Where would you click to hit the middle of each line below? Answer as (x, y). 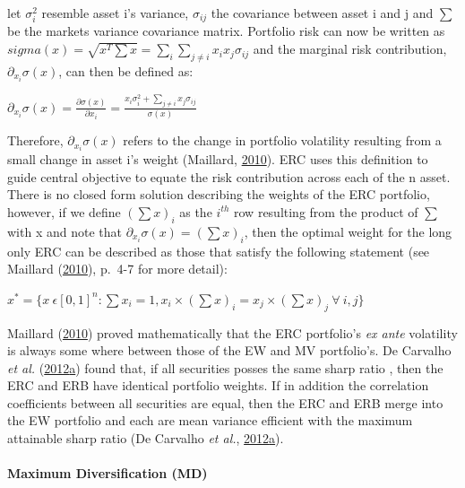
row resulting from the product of (326, 211)
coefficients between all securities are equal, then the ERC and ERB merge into (225, 402)
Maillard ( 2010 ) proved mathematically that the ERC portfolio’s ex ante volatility (232, 332)
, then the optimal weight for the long (348, 231)
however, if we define (64, 211)
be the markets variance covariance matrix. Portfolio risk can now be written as (226, 31)
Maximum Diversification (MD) (108, 473)
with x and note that (65, 231)
